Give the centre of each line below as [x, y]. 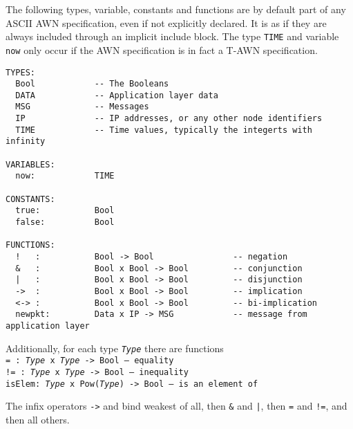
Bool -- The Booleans [92, 84]
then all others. [38, 419]
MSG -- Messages [82, 107]
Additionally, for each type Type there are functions [115, 348]
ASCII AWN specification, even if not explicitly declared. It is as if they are [166, 22]
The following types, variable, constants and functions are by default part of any [176, 9]
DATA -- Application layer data [117, 95]
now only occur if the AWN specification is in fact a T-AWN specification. [162, 49]
